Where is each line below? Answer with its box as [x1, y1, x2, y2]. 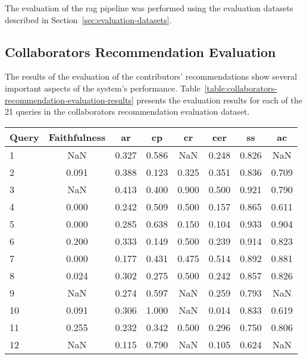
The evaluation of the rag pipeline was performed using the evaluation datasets [5, 2, 293, 14]
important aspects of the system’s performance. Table [5, 81, 201, 94]
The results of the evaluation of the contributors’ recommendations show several [5, 70, 297, 83]
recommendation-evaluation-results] [5, 93, 134, 106]
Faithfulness [48, 130, 106, 144]
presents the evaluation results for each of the [136, 93, 302, 106]
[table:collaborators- [204, 81, 277, 94]
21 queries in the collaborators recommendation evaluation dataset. [5, 105, 250, 118]
